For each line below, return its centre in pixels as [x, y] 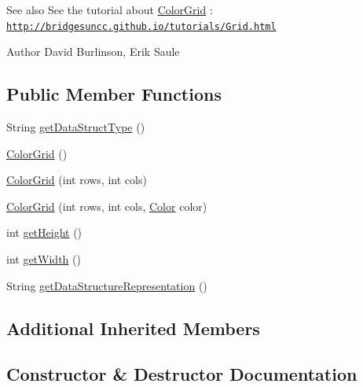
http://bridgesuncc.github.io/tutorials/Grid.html [141, 26]
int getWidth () [44, 259]
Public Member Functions [114, 94]
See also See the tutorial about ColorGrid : [110, 9]
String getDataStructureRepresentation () [107, 285]
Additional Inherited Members [133, 328]
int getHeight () [44, 232]
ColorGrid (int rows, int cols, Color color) [107, 206]
